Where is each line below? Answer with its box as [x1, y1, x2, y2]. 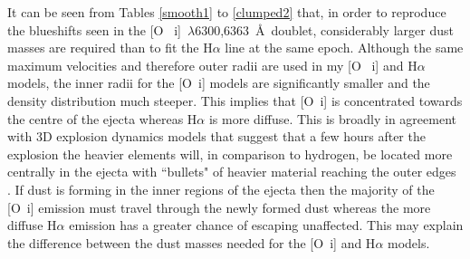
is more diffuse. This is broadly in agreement [208, 109, 456, 128]
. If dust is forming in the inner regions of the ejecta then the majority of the [7, 179, 435, 198]
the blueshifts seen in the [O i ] [7, 20, 181, 39]
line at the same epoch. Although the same [225, 38, 464, 57]
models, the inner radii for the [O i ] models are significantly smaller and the [7, 73, 430, 92]
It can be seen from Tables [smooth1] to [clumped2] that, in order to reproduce [7, 3, 446, 21]
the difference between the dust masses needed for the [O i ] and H [7, 233, 376, 252]
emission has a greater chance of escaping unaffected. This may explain [69, 216, 464, 235]
